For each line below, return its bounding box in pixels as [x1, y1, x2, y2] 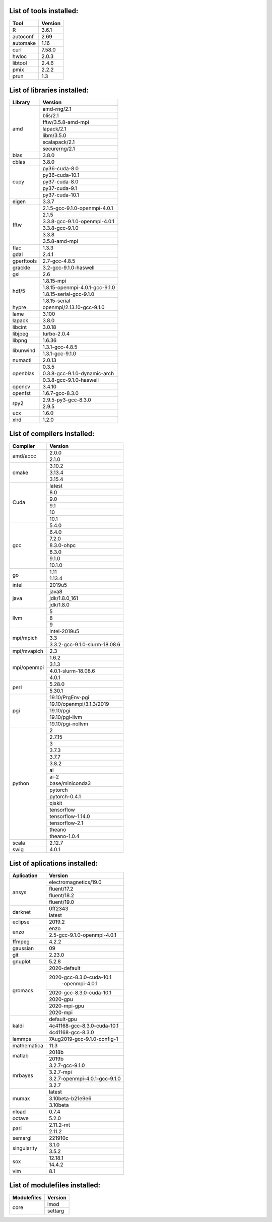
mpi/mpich [12, 634, 38, 641]
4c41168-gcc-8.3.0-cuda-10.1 [48, 1023, 119, 1030]
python [12, 780, 30, 787]
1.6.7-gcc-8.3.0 [42, 390, 79, 397]
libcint [12, 324, 27, 331]
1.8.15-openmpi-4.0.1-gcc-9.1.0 [42, 284, 115, 291]
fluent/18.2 [48, 892, 75, 899]
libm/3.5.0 [42, 132, 66, 139]
